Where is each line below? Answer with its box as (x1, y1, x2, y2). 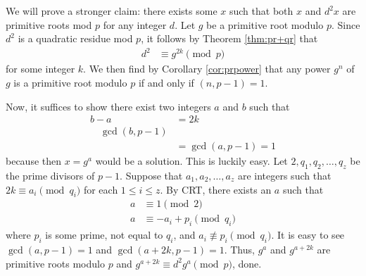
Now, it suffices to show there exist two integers (6, 99, 211, 113)
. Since (331, 17, 360, 32)
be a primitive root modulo (206, 17, 324, 32)
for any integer (103, 17, 167, 32)
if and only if (138, 75, 194, 89)
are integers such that (237, 168, 332, 182)
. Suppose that (120, 168, 183, 182)
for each (83, 182, 118, 196)
